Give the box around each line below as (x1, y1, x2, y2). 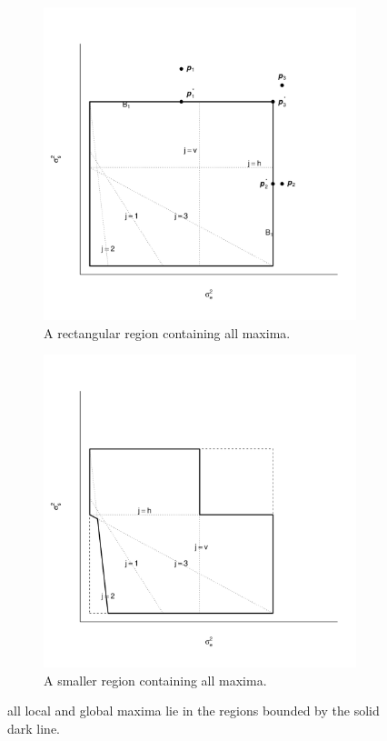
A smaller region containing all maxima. (44, 670, 267, 689)
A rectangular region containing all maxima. (44, 323, 291, 342)
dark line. (7, 718, 61, 737)
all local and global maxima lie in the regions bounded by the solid (7, 701, 380, 720)
